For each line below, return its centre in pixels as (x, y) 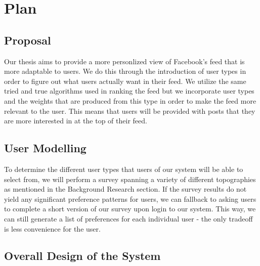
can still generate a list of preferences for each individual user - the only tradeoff (128, 218)
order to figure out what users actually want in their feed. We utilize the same (125, 81)
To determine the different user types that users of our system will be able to (124, 169)
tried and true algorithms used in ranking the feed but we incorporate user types (129, 91)
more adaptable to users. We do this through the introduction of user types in (125, 71)
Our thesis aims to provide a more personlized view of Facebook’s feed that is (124, 61)
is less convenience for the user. (52, 228)
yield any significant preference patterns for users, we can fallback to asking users (130, 198)
